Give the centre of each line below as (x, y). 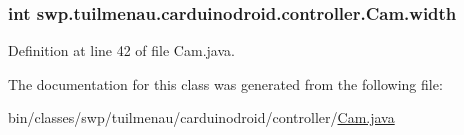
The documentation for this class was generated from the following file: (225, 83)
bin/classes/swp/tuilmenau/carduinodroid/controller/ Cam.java (201, 117)
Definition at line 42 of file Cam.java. (121, 50)
